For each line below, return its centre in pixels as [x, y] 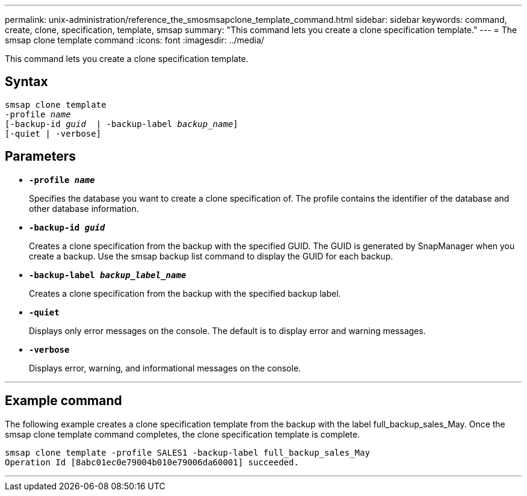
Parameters [40, 157]
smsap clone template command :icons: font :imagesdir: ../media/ [135, 40]
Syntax [26, 82]
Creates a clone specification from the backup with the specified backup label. [185, 293]
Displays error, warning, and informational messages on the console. [165, 368]
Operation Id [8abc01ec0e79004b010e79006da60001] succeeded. [152, 462]
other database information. [84, 208]
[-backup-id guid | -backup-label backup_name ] [122, 124]
